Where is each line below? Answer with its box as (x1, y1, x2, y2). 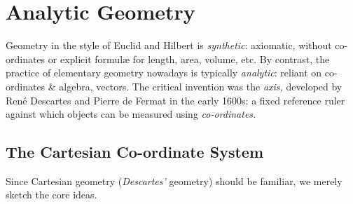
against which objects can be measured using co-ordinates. (6, 107, 256, 121)
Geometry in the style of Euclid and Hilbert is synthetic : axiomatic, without (6, 38, 332, 53)
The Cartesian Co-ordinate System (6, 141, 264, 163)
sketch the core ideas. (6, 187, 97, 202)
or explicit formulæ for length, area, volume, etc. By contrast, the (48, 51, 330, 66)
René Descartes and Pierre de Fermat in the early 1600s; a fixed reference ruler (6, 93, 345, 107)
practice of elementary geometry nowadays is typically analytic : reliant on (6, 65, 322, 80)
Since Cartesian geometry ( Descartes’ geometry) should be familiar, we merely (6, 173, 342, 188)
